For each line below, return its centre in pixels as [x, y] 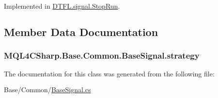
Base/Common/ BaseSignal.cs [47, 90]
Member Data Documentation [81, 31]
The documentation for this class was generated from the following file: [109, 73]
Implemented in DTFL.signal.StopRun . [62, 6]
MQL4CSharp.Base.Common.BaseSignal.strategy [102, 55]
